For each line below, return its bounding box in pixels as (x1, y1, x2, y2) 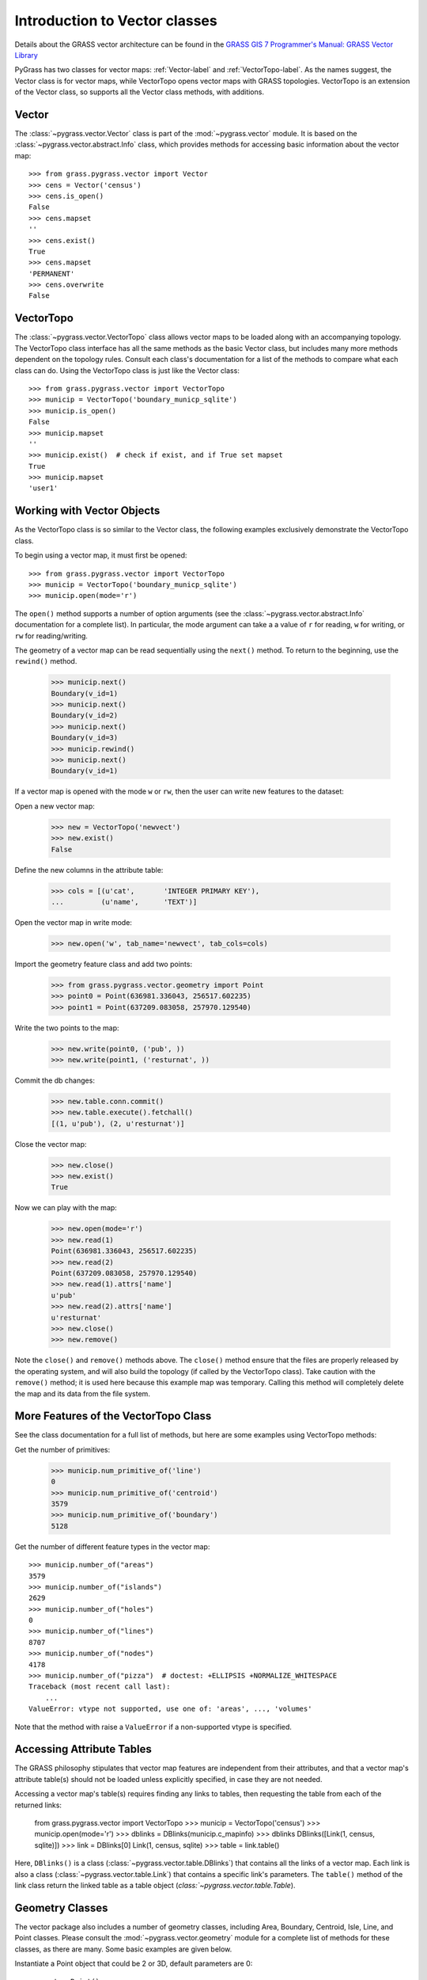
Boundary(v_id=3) (51, 733, 119, 742)
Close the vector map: (14, 1139, 87, 1148)
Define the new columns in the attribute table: (14, 865, 164, 874)
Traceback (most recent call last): (28, 1682, 171, 1691)
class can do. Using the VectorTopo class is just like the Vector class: (14, 365, 240, 375)
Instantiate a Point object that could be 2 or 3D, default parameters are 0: (14, 1959, 253, 1968)
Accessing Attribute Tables (14, 1742, 152, 1756)
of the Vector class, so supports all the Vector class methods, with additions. (14, 87, 265, 97)
